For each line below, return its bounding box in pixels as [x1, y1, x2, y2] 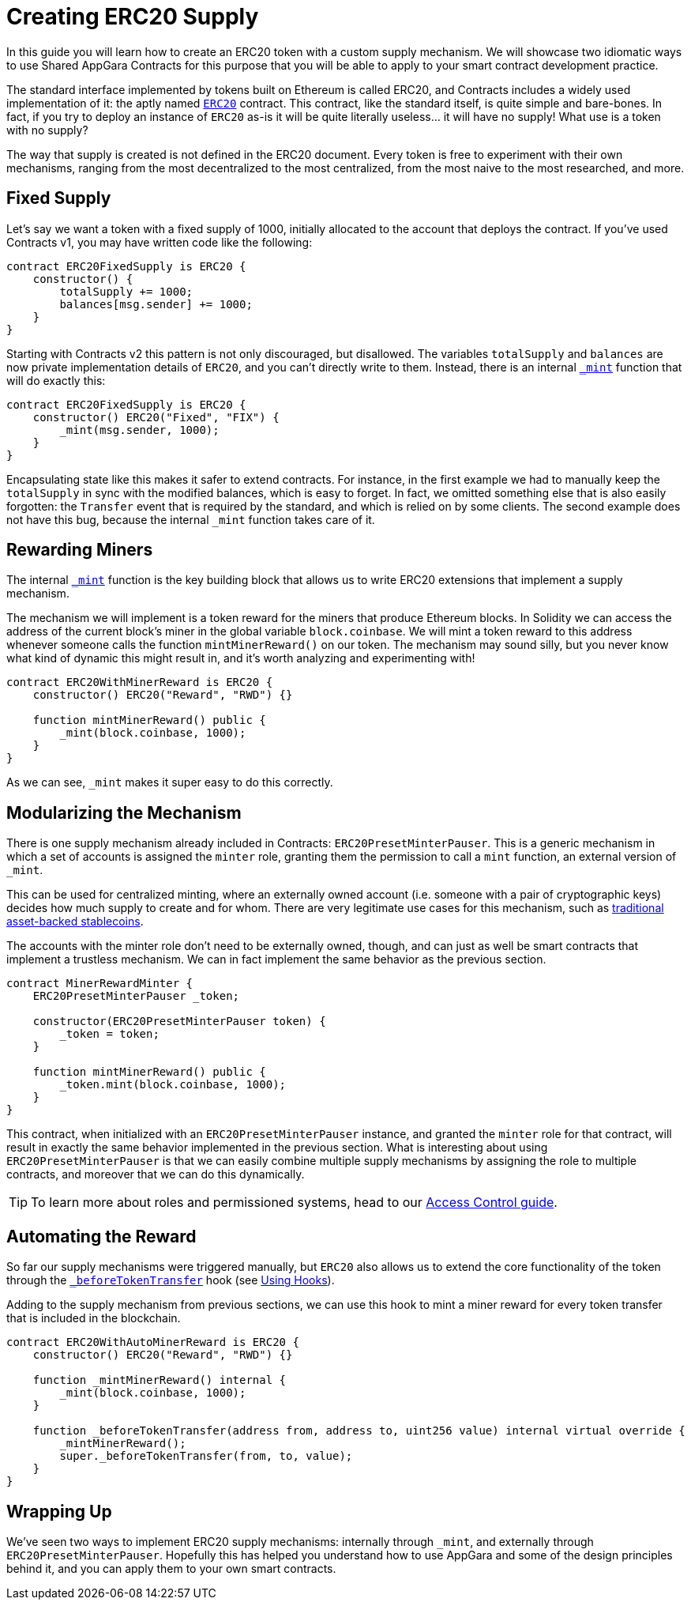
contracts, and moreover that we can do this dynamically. [6, 1167, 305, 1182]
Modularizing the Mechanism [6, 802, 242, 823]
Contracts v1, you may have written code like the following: [6, 235, 313, 249]
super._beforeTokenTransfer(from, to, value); [59, 1450, 353, 1463]
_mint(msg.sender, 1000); [59, 423, 220, 436]
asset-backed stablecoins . [6, 914, 144, 929]
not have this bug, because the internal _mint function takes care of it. [6, 512, 375, 526]
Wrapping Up [6, 1501, 112, 1521]
